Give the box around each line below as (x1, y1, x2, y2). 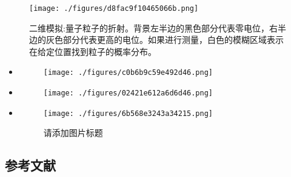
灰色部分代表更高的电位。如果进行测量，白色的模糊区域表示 (45, 33, 284, 46)
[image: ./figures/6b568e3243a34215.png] (43, 109, 213, 118)
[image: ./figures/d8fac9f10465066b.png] (29, 4, 199, 13)
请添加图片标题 (43, 126, 103, 139)
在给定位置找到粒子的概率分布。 (29, 45, 156, 57)
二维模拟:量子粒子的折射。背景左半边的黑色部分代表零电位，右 (29, 21, 278, 34)
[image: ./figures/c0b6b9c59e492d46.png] (43, 68, 213, 77)
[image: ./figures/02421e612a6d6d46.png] (43, 89, 213, 98)
